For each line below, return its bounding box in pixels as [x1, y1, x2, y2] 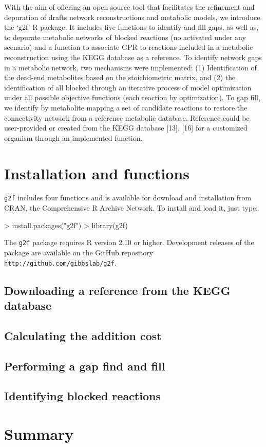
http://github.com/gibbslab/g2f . [4, 257, 117, 268]
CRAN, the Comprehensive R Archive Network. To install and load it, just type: [4, 202, 258, 213]
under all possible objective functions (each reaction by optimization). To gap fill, [4, 92, 260, 103]
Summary [4, 423, 74, 444]
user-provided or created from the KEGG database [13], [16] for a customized [4, 122, 248, 133]
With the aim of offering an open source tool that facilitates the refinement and [4, 2, 255, 12]
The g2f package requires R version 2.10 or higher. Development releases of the [4, 237, 254, 248]
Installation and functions [4, 162, 189, 183]
